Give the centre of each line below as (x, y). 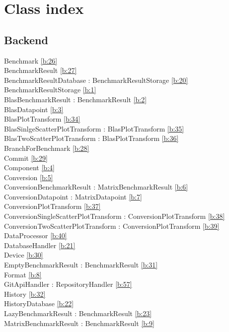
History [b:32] (25, 294)
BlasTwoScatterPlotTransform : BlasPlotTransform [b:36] (91, 138)
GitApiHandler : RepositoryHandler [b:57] (68, 284)
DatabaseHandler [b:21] (40, 245)
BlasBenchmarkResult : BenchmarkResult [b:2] (76, 99)
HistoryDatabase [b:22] (39, 303)
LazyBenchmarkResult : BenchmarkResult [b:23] (78, 313)
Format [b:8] (23, 274)
